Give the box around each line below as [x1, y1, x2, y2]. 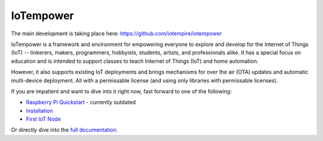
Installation [26, 107, 53, 114]
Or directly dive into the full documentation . [11, 126, 118, 134]
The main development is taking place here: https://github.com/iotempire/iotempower [11, 30, 223, 37]
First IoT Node [26, 115, 61, 122]
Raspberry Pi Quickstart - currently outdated [26, 99, 136, 106]
